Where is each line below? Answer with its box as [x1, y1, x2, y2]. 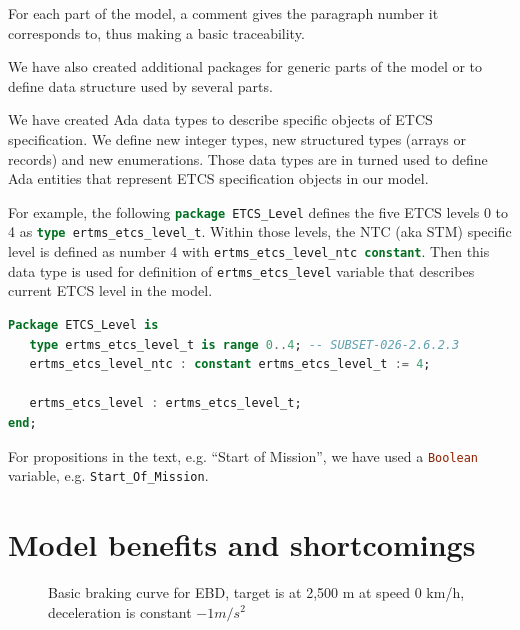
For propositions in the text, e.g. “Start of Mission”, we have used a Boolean [8, 445, 479, 466]
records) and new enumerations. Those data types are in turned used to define [8, 148, 488, 169]
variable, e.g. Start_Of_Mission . [8, 465, 209, 486]
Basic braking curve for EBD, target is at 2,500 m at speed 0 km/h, [48, 581, 465, 602]
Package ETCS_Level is [8, 317, 159, 332]
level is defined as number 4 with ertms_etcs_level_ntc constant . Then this [8, 241, 490, 262]
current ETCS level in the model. [8, 280, 213, 301]
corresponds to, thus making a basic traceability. [8, 22, 305, 43]
